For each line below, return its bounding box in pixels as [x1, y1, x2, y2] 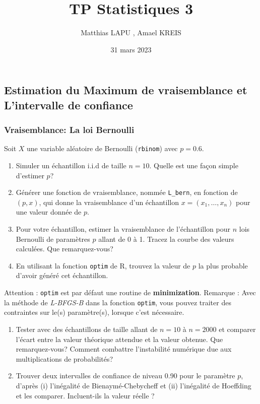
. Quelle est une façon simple [149, 160, 238, 170]
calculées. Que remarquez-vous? [16, 243, 113, 254]
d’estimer [16, 170, 44, 180]
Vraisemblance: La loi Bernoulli [4, 123, 135, 136]
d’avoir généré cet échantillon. [16, 270, 108, 281]
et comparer [219, 323, 256, 334]
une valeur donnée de [16, 207, 82, 217]
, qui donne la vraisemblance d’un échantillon [39, 196, 179, 207]
